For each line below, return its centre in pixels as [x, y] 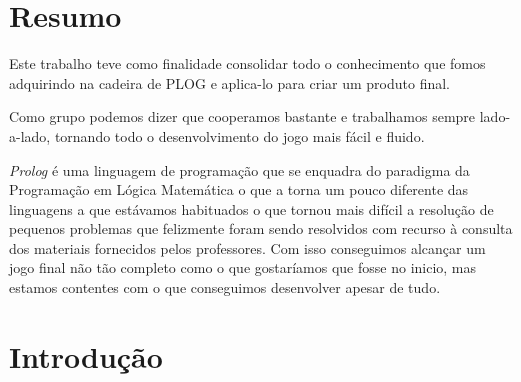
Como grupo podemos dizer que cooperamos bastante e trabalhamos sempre [242, 116]
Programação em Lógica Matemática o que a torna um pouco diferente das [239, 189]
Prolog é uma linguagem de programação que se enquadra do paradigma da [239, 169]
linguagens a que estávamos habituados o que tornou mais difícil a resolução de [251, 208]
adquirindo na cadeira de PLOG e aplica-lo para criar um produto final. [230, 82]
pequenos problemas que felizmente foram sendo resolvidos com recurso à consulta [261, 228]
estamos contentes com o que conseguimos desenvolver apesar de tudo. [225, 287]
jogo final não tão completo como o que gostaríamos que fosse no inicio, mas [243, 267]
